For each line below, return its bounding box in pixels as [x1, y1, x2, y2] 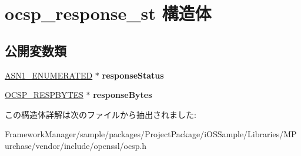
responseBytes [93, 89, 152, 101]
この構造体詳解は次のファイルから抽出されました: [5, 108, 196, 120]
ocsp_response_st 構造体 [5, 1, 212, 25]
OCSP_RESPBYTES [5, 89, 83, 101]
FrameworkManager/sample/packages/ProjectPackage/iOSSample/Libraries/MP [5, 128, 297, 140]
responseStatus [102, 69, 164, 81]
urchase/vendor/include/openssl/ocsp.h [5, 139, 147, 151]
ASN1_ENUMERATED [5, 69, 93, 81]
